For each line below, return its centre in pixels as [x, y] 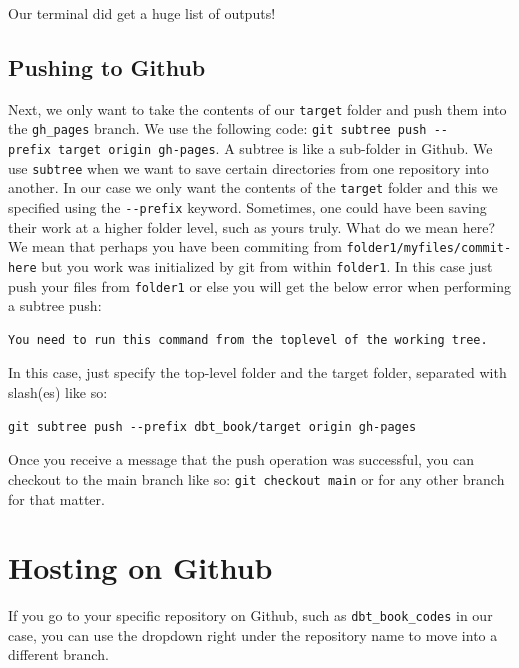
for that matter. [56, 498]
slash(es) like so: [58, 392]
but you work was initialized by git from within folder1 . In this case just [267, 265]
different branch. [58, 654]
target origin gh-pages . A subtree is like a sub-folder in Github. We [275, 148]
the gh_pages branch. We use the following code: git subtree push [217, 128]
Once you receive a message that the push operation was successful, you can [241, 459]
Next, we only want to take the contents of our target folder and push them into [257, 108]
